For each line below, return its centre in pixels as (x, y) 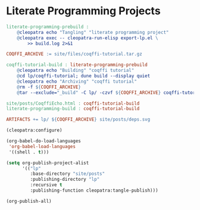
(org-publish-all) (29, 201)
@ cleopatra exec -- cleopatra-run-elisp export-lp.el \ (88, 38)
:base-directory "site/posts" (68, 174)
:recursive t (46, 185)
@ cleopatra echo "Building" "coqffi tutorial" (76, 70)
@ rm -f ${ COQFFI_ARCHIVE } (49, 87)
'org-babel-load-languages (42, 146)
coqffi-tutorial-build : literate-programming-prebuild (77, 65)
